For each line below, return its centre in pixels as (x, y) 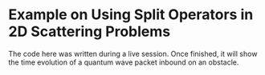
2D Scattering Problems (90, 32)
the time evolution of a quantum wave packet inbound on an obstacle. (124, 62)
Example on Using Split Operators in (131, 15)
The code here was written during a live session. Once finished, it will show (133, 53)
